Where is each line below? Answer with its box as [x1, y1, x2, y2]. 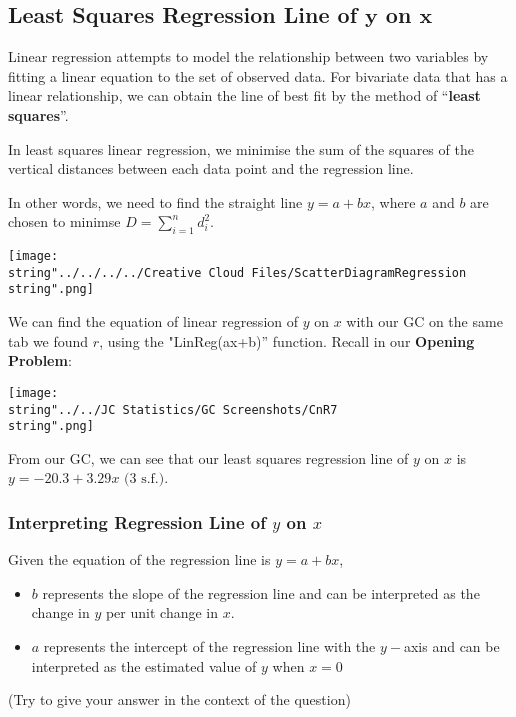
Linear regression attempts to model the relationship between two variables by [8, 46, 489, 67]
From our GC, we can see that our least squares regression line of [8, 447, 409, 468]
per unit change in [105, 602, 218, 623]
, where [371, 191, 416, 212]
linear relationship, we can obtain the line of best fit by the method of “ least [8, 85, 481, 106]
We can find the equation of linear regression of [8, 311, 299, 332]
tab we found [8, 330, 89, 351]
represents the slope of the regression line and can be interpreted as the [42, 582, 480, 603]
